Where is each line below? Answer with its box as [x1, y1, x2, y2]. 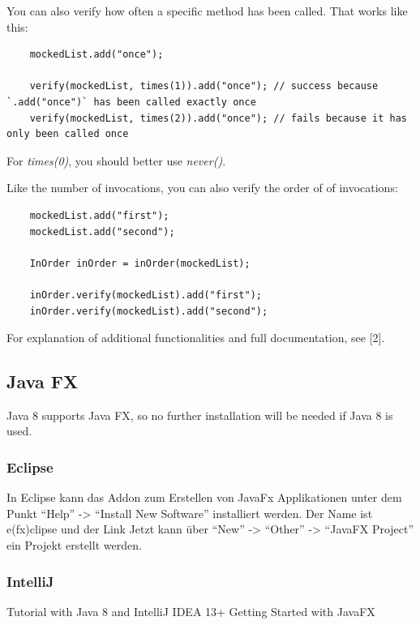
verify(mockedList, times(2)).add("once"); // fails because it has [29, 112, 407, 124]
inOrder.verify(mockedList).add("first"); [29, 289, 262, 301]
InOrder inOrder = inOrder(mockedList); [29, 257, 251, 269]
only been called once [6, 128, 129, 140]
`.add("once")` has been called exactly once [6, 96, 256, 108]
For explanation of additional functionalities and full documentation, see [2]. [6, 329, 385, 346]
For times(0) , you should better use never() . [6, 152, 226, 169]
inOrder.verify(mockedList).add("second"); [29, 305, 268, 317]
